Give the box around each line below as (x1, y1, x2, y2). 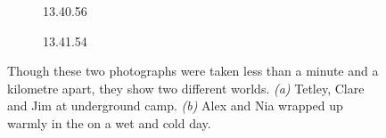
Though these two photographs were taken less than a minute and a (7, 61, 379, 80)
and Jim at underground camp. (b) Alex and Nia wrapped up (7, 96, 343, 115)
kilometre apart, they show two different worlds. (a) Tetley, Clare (7, 78, 365, 97)
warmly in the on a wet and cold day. (7, 113, 211, 132)
